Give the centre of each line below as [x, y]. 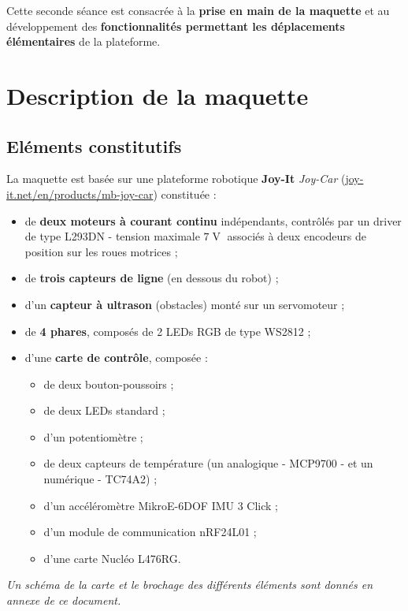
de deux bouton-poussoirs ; [109, 384]
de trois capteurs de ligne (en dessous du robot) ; [152, 278]
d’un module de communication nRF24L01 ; [150, 532]
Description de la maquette [158, 95]
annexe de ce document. [64, 600]
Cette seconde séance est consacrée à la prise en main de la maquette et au [198, 10]
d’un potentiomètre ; [93, 436]
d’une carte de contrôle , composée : [116, 358]
